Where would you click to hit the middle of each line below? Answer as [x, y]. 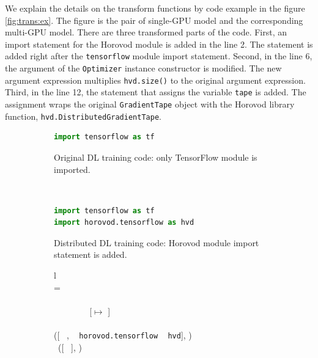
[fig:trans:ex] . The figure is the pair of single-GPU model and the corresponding [154, 20]
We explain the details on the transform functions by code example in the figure [155, 8]
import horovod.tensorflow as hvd [124, 223]
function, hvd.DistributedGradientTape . [83, 116]
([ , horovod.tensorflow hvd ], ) [123, 335]
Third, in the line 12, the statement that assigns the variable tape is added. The [156, 92]
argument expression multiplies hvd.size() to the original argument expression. [155, 80]
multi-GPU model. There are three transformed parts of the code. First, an [146, 32]
